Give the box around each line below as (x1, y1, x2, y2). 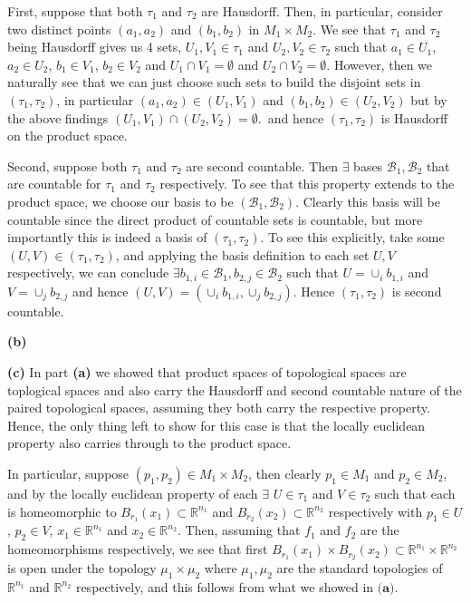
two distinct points (7, 19, 111, 38)
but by (410, 90, 447, 109)
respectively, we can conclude (7, 263, 169, 282)
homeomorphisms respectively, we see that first (7, 540, 268, 559)
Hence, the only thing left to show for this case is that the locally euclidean (7, 415, 426, 434)
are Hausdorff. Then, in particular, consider (201, 2, 443, 20)
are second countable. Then (186, 156, 338, 175)
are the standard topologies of (276, 559, 443, 578)
